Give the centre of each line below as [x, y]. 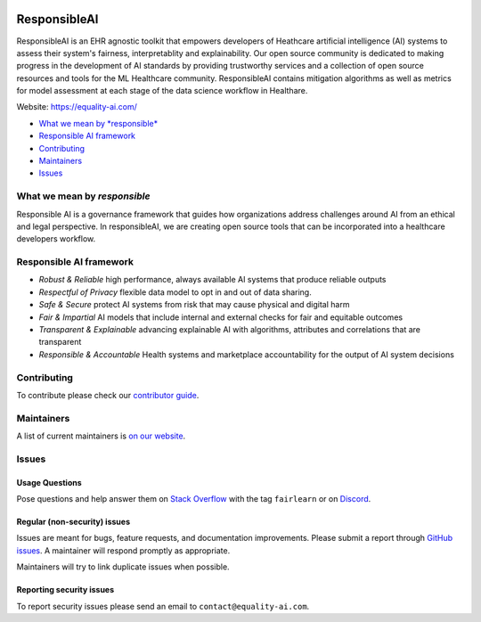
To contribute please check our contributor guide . [108, 395]
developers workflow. [56, 239]
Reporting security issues [65, 590]
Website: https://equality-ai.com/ [77, 107]
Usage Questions [49, 482]
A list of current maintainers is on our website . [101, 436]
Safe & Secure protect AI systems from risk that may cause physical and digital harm [194, 305]
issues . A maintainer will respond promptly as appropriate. [123, 550]
